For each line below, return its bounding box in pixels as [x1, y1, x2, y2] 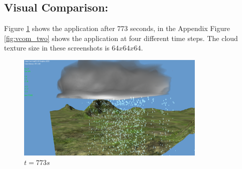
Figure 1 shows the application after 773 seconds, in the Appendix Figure [4, 23, 230, 33]
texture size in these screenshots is [4, 42, 110, 53]
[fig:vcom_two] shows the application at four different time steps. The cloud [4, 32, 238, 43]
